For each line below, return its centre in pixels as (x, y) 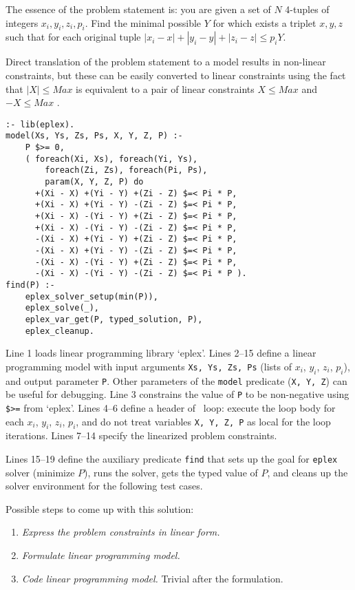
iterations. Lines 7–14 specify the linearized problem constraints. (141, 435)
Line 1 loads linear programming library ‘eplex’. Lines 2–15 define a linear (161, 353)
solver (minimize (40, 472)
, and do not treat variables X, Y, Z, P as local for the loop (203, 421)
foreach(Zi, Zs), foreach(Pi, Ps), (126, 170)
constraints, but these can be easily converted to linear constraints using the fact (176, 75)
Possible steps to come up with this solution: (100, 508)
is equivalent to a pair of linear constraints (165, 88)
